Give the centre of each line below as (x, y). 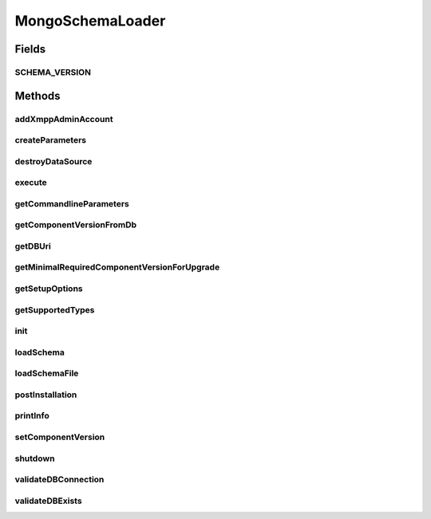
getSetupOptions (49, 289)
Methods (38, 96)
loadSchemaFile (47, 373)
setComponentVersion (60, 437)
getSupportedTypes (55, 309)
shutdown (35, 458)
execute (31, 183)
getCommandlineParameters (72, 203)
